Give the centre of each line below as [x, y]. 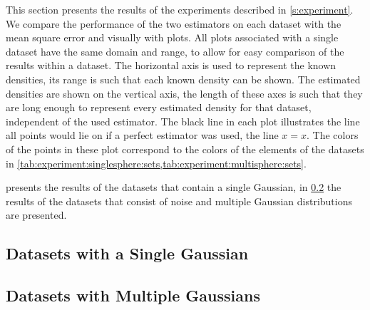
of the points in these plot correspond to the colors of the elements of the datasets [185, 149]
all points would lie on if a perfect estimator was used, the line [142, 135]
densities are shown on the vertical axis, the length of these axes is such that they [184, 93]
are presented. [36, 215]
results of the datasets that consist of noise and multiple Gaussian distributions [179, 201]
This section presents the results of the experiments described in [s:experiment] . [180, 9]
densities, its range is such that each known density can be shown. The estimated [183, 79]
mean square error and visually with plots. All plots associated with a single [172, 37]
